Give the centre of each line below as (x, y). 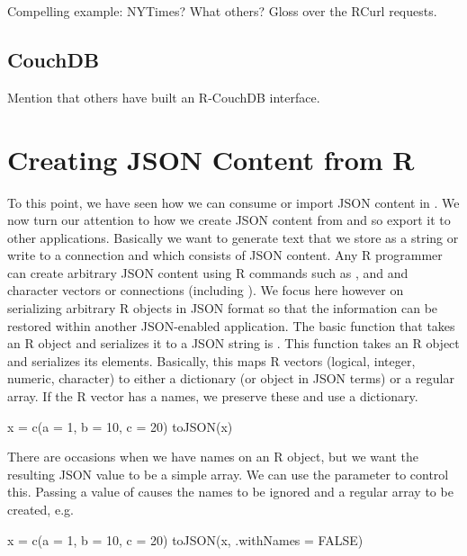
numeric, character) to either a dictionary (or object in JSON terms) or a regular (231, 378)
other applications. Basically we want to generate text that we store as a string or (233, 237)
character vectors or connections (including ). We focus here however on (206, 290)
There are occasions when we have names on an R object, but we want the (213, 457)
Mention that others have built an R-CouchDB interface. (164, 97)
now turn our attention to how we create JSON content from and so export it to (229, 220)
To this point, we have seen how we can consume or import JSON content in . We (233, 202)
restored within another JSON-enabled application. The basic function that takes (231, 325)
